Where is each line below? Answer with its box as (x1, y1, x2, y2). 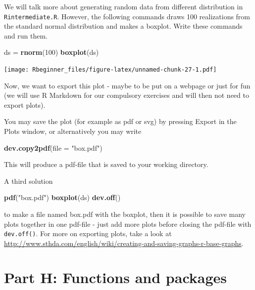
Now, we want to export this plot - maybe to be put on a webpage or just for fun (4, 80, 251, 90)
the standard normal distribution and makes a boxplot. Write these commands (4, 21, 243, 31)
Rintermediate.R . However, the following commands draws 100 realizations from (4, 11, 251, 21)
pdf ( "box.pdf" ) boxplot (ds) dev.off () (4, 192, 121, 203)
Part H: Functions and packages (4, 267, 227, 287)
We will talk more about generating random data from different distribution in (4, 1, 243, 11)
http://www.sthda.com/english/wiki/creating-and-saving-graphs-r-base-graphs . (4, 238, 244, 248)
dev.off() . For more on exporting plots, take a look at (4, 228, 172, 239)
